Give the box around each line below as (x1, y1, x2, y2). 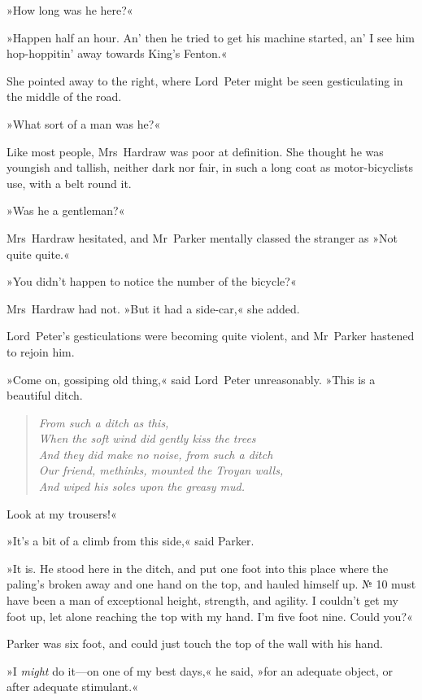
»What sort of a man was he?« (7, 115, 161, 132)
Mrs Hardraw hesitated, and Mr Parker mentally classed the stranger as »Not (7, 229, 398, 246)
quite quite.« (7, 245, 70, 262)
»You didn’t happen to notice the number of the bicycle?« (7, 273, 297, 290)
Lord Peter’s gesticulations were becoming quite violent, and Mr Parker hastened (7, 327, 415, 344)
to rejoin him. (7, 343, 75, 360)
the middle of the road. (7, 88, 122, 105)
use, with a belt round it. (7, 174, 132, 191)
